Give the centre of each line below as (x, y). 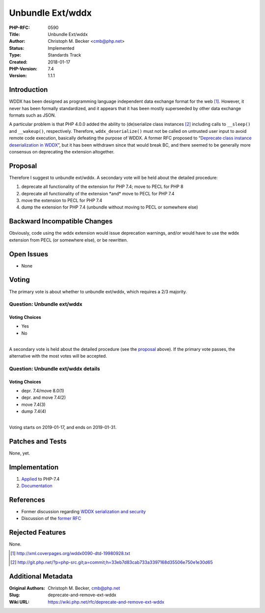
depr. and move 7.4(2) (44, 398)
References (27, 500)
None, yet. (20, 453)
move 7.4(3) (34, 404)
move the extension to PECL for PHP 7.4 (62, 200)
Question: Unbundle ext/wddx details (54, 368)
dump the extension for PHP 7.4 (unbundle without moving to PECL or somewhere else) (110, 207)
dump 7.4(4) (34, 411)
